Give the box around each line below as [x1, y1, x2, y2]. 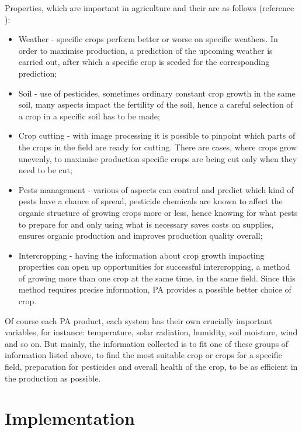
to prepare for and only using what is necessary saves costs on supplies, [18, 218, 274, 230]
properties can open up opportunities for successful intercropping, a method [18, 260, 290, 273]
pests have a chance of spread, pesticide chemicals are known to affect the [18, 195, 283, 207]
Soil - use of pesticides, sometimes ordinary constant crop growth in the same [18, 87, 296, 99]
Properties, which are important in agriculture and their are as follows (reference [5, 2, 294, 13]
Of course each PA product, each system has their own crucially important [5, 314, 272, 327]
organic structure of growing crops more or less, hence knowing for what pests [18, 206, 298, 218]
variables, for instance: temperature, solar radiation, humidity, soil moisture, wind [5, 326, 298, 338]
